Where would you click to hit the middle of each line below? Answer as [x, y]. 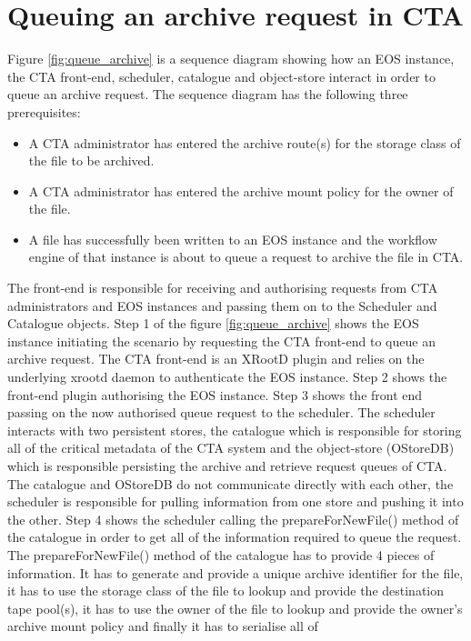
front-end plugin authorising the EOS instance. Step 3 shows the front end [215, 394]
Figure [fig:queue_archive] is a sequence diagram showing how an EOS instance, [231, 59]
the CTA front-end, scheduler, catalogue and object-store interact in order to [221, 76]
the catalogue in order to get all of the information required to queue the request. [235, 537]
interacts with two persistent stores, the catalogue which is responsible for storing [235, 430]
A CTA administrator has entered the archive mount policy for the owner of [241, 190]
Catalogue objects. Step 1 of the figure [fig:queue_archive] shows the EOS [213, 323]
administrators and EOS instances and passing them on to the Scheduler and [222, 305]
